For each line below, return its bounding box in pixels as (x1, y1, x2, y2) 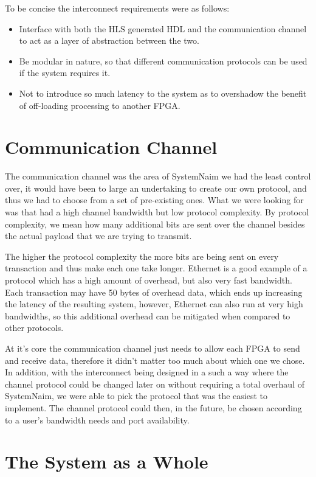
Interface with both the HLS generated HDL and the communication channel (19, 22, 307, 35)
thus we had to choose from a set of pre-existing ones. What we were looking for (5, 193, 304, 206)
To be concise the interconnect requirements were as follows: (5, 2, 230, 14)
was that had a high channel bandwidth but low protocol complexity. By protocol (5, 206, 309, 218)
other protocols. (5, 321, 64, 334)
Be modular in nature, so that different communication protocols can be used (19, 54, 307, 67)
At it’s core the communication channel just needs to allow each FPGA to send (5, 342, 300, 354)
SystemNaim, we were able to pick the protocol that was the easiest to (5, 389, 267, 402)
